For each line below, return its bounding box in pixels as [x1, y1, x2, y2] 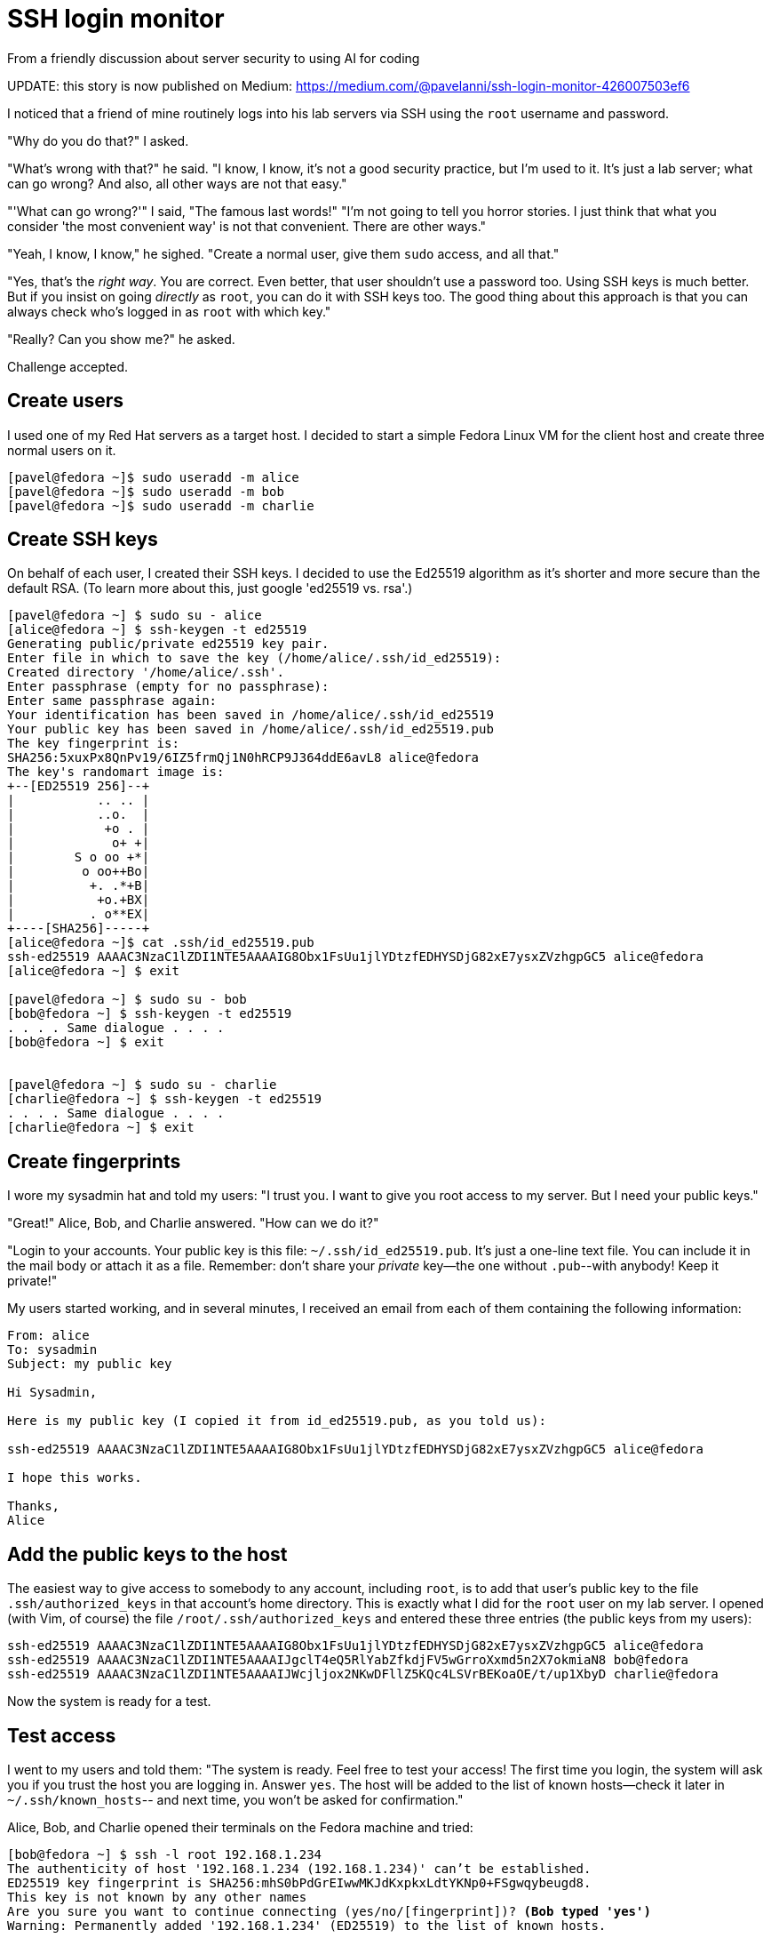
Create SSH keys [7, 528, 158, 551]
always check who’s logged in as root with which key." [7, 303, 331, 319]
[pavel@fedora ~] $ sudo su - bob [7, 992, 247, 1007]
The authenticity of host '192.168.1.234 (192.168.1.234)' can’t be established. [7, 1861, 592, 1876]
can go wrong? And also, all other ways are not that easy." [7, 175, 347, 191]
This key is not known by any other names [7, 1889, 307, 1904]
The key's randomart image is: [7, 765, 225, 780]
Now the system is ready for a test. [7, 1694, 211, 1710]
